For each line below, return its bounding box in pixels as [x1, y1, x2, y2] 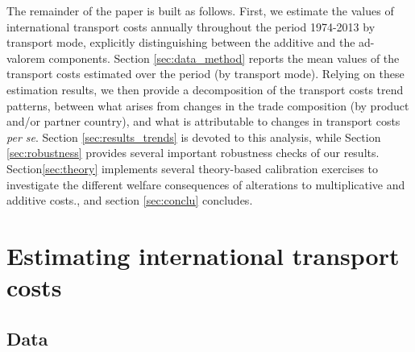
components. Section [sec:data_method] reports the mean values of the [48, 49, 400, 66]
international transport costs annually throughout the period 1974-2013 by [6, 18, 376, 35]
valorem [6, 49, 45, 66]
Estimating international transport [6, 238, 400, 271]
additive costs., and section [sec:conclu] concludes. [6, 192, 253, 209]
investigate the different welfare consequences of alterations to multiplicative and [6, 176, 405, 193]
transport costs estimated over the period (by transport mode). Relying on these [6, 65, 405, 82]
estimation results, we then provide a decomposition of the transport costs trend [6, 81, 404, 97]
